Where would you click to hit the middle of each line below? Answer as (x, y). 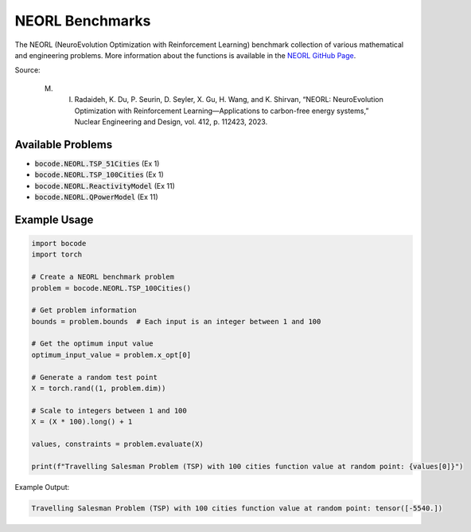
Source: (27, 70)
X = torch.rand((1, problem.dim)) (99, 389)
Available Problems (64, 145)
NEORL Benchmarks (83, 21)
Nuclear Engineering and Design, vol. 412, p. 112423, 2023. (171, 121)
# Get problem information (84, 310)
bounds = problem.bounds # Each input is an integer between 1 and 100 (176, 321)
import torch (57, 254)
